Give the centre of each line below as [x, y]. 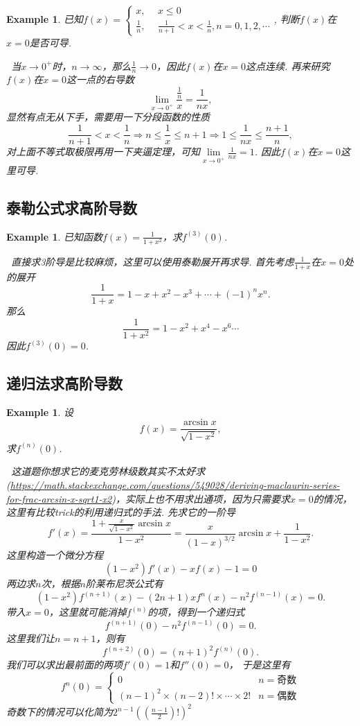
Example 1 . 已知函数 [55, 236]
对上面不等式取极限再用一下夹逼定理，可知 [103, 152]
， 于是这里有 [260, 665]
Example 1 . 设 [40, 412]
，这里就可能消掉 [88, 612]
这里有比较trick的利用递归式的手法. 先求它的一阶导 [121, 512]
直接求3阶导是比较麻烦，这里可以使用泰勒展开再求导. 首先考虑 [153, 261]
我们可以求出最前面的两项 [64, 665]
